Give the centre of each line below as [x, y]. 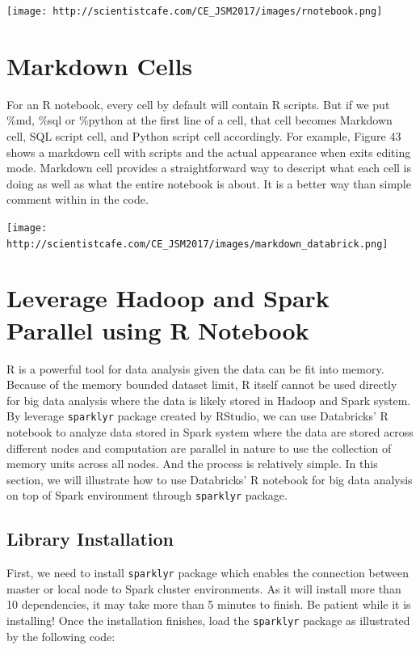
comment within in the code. [78, 199]
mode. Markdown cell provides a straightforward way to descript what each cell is [209, 168]
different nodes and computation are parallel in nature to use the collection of [199, 447]
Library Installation [90, 539]
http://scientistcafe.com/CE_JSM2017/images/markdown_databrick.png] [197, 244]
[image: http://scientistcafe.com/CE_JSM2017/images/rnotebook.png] [195, 11]
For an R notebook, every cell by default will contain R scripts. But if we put [198, 104]
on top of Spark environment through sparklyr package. [147, 495]
